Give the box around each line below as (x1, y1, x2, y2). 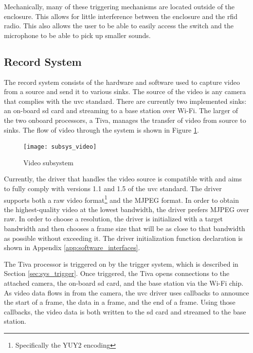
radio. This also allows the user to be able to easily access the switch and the (4, 20, 234, 31)
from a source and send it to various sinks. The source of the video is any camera (4, 86, 246, 97)
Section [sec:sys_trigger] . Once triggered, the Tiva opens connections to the (4, 268, 230, 278)
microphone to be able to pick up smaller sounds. (4, 30, 151, 40)
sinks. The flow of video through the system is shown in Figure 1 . (4, 124, 199, 135)
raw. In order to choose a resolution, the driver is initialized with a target (4, 214, 223, 224)
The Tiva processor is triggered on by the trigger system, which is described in (4, 258, 238, 269)
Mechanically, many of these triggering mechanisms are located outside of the (4, 1, 235, 11)
